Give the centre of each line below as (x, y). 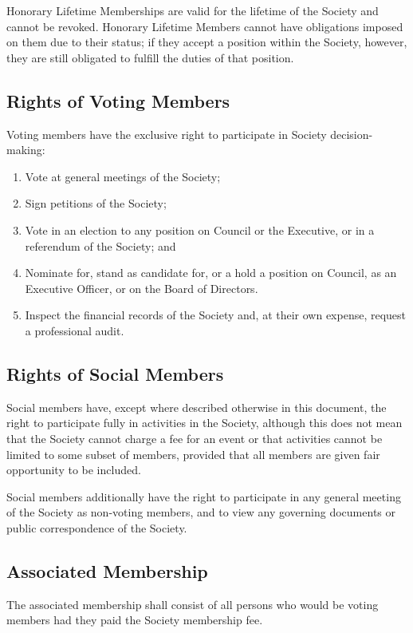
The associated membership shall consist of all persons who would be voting (193, 604)
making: (26, 150)
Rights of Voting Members (118, 100)
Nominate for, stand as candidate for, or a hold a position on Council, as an (211, 273)
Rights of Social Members (115, 373)
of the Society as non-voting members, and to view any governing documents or (201, 512)
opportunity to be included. (74, 470)
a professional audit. (75, 330)
